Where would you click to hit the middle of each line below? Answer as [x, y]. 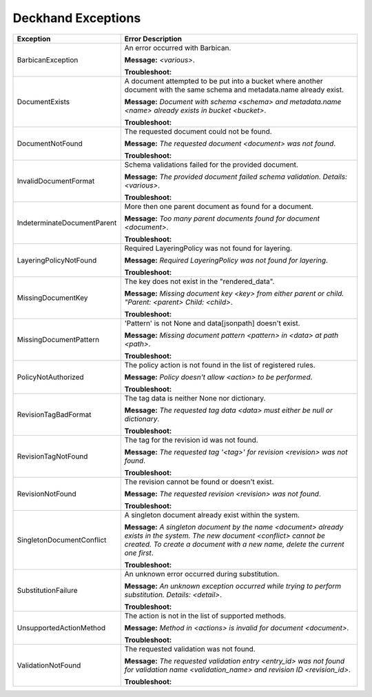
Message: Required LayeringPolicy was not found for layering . [226, 260]
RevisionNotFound [47, 494]
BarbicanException [48, 60]
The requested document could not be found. [198, 131]
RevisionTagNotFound [52, 456]
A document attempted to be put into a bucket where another [224, 81]
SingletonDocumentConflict [62, 540]
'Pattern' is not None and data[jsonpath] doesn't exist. [212, 323]
